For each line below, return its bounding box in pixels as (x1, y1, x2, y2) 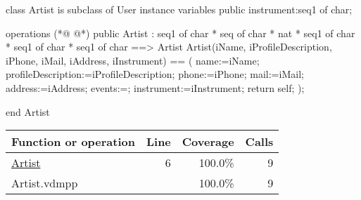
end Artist (6, 104, 50, 119)
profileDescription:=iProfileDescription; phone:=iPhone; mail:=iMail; (6, 67, 304, 81)
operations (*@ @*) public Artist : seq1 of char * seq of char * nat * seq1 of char (6, 25, 355, 40)
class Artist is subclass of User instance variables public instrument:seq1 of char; (6, 2, 353, 16)
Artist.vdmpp (11, 175, 78, 192)
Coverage (182, 133, 234, 150)
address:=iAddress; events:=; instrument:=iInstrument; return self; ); (6, 80, 305, 95)
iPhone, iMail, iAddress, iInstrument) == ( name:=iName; (6, 53, 260, 67)
